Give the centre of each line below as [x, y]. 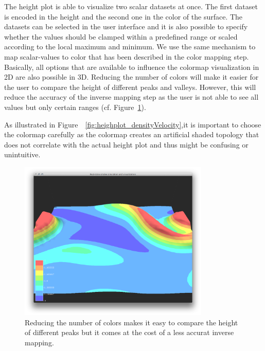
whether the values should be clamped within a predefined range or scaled [121, 36]
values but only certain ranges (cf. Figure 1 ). [75, 107]
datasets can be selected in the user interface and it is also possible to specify [126, 26]
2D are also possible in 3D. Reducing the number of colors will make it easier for [131, 77]
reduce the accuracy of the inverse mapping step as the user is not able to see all [131, 97]
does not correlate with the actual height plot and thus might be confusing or [126, 144]
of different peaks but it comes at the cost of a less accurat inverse [129, 332]
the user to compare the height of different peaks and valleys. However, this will [130, 87]
